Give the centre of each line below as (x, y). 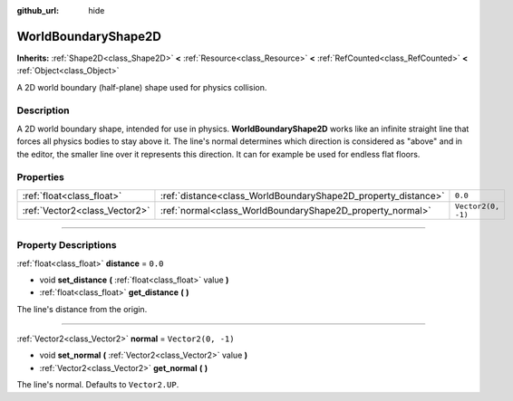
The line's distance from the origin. (82, 309)
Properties (41, 177)
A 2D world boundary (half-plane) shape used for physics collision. (142, 87)
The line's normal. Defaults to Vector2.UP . (98, 385)
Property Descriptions (67, 245)
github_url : (38, 10)
